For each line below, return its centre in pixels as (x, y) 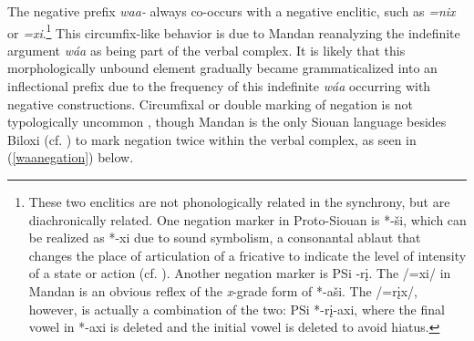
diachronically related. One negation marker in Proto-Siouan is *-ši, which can (247, 219)
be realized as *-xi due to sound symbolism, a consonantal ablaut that (225, 238)
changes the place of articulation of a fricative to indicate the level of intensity (247, 255)
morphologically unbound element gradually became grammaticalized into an (222, 68)
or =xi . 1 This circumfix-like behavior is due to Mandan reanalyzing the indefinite (234, 31)
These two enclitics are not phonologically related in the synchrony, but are (239, 201)
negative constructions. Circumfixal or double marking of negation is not (210, 103)
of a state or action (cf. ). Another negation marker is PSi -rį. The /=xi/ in (240, 273)
